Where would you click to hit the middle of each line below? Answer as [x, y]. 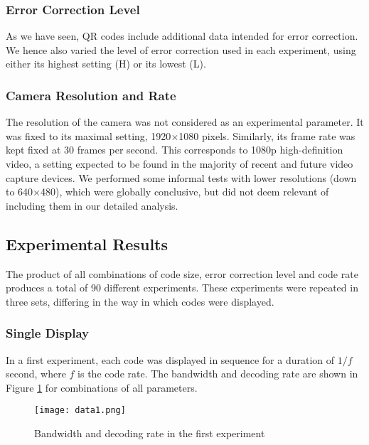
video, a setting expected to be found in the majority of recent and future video [180, 163]
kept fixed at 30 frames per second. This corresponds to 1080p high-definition [175, 150]
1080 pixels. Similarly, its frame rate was [267, 135]
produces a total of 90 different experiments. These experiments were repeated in [182, 288]
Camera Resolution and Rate [91, 95]
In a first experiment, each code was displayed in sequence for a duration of [170, 359]
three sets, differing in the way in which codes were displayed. [140, 301]
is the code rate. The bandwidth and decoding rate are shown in [218, 374]
